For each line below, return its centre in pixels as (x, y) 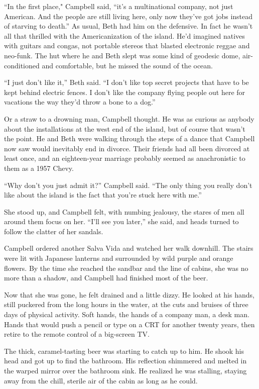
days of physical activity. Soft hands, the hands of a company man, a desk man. (127, 314)
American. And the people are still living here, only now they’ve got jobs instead (128, 16)
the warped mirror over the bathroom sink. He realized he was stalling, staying (125, 370)
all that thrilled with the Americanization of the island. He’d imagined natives (124, 35)
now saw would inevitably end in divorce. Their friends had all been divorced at (127, 148)
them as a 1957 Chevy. (39, 168)
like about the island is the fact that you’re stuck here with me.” (103, 195)
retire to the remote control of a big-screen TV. (77, 334)
